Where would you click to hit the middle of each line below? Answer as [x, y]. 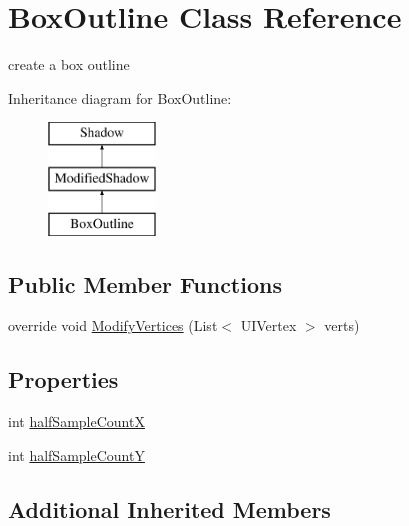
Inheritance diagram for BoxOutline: [120, 97]
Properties [63, 379]
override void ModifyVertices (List [113, 325]
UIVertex [268, 325]
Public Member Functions [145, 283]
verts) [342, 325]
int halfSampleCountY [76, 454]
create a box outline [69, 64]
